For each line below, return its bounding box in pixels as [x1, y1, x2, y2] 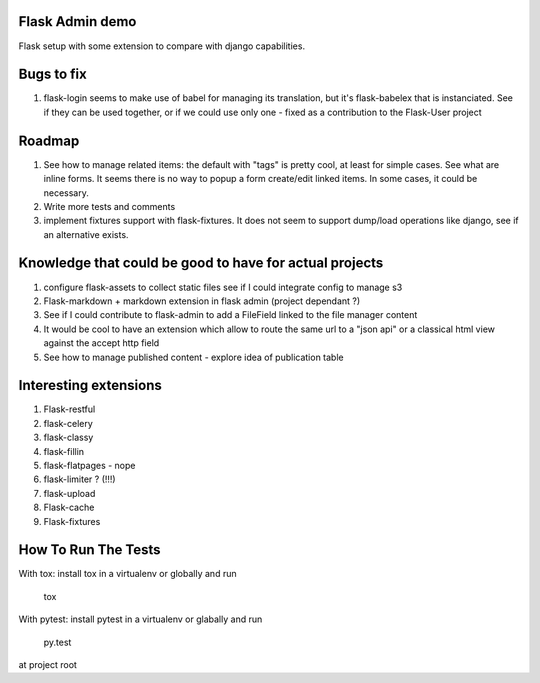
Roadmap [18, 132, 80, 149]
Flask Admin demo [18, 13, 137, 30]
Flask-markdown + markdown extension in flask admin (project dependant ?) [43, 295, 361, 307]
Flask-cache [43, 501, 95, 514]
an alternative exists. [43, 228, 129, 240]
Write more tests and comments [43, 200, 176, 212]
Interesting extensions [18, 377, 162, 394]
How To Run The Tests [18, 541, 161, 559]
